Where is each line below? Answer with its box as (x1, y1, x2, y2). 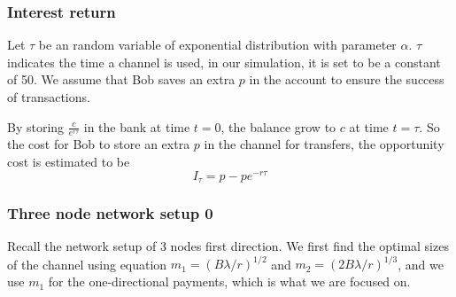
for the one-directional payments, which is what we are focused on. (48, 272, 411, 291)
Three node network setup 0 (7, 202, 213, 224)
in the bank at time (83, 117, 190, 136)
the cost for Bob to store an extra (7, 135, 190, 153)
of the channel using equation (7, 254, 167, 273)
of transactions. (7, 88, 90, 106)
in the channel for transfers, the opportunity (204, 135, 444, 153)
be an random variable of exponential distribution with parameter (38, 35, 397, 54)
